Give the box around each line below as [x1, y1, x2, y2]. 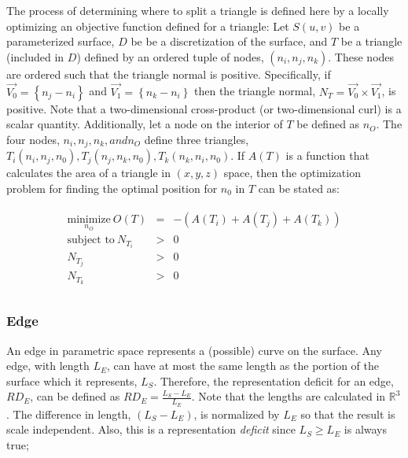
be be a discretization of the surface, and [130, 33, 328, 50]
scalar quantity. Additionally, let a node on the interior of [6, 116, 283, 132]
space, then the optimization [223, 164, 361, 181]
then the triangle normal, [194, 83, 316, 99]
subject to [67, 235, 115, 246]
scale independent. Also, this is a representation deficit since [6, 421, 296, 438]
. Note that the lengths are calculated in [191, 388, 386, 404]
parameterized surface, [6, 33, 115, 50]
